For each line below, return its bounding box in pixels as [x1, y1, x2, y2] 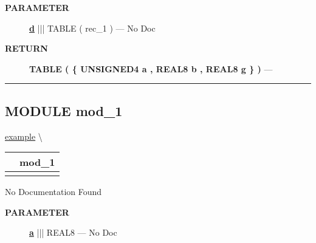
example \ [5, 129, 43, 142]
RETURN [5, 42, 48, 55]
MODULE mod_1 [5, 101, 123, 120]
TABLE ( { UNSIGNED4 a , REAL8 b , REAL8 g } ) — [29, 62, 273, 75]
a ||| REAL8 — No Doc [29, 226, 117, 239]
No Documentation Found [5, 185, 102, 198]
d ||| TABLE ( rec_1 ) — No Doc [29, 21, 156, 34]
